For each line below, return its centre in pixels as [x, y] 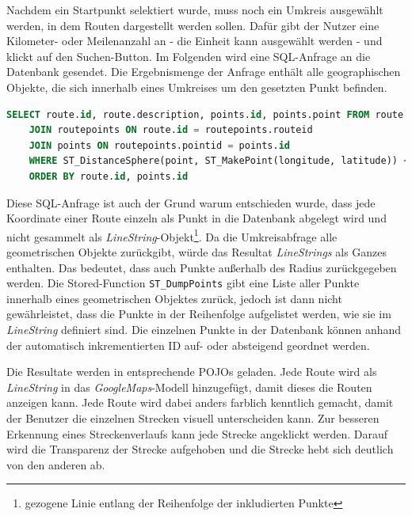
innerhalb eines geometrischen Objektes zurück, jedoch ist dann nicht [174, 298]
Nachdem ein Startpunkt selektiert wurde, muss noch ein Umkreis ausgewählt [195, 9]
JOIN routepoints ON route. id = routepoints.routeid [171, 130]
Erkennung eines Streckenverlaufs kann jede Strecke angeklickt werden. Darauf [197, 433]
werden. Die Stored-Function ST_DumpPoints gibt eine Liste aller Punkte [183, 283]
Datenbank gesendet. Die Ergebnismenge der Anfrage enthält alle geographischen [204, 72]
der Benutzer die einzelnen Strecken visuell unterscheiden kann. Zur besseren [193, 417]
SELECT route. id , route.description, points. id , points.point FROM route [205, 114]
